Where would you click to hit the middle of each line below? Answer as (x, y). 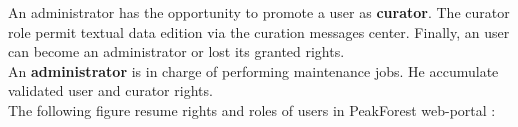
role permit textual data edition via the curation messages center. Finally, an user (259, 31)
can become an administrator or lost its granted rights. (176, 51)
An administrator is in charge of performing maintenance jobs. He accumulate (253, 70)
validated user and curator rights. (110, 90)
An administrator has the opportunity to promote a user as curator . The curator (259, 12)
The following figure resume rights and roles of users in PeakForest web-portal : (252, 109)
